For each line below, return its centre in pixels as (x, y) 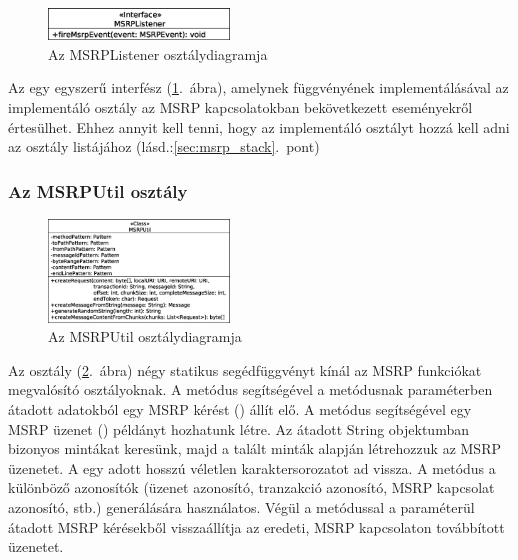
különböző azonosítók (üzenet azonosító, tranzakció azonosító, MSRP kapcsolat (251, 487)
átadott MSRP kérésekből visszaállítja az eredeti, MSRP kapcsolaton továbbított (256, 526)
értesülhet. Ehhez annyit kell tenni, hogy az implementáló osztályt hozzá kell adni (259, 126)
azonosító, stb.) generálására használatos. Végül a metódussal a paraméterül (241, 506)
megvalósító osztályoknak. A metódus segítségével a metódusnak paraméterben (250, 389)
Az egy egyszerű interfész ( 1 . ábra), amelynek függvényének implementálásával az (258, 87)
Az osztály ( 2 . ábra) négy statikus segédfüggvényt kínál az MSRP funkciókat (245, 369)
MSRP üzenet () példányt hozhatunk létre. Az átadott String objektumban (238, 428)
